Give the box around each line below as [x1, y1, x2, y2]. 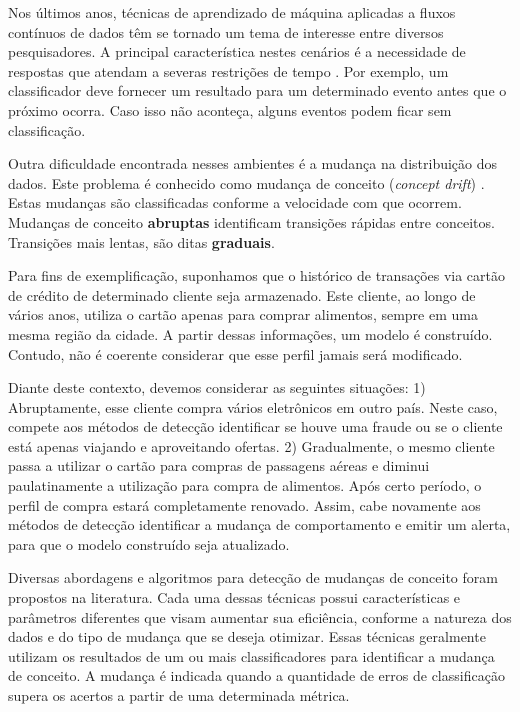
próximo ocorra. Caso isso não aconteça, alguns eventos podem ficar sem [8, 99, 452, 120]
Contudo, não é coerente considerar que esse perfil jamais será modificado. [8, 343, 463, 364]
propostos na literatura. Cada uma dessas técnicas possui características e [8, 587, 461, 608]
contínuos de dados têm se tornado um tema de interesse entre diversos [8, 21, 444, 42]
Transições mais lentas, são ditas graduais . [8, 231, 275, 252]
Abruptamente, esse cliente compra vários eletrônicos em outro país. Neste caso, [8, 396, 498, 417]
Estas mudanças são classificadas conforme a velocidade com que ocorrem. [8, 192, 462, 213]
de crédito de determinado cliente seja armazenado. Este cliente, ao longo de [8, 284, 476, 305]
